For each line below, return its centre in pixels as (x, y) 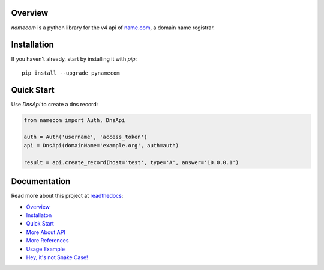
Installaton (39, 215)
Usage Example (46, 249)
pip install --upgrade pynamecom (71, 73)
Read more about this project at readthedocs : (67, 196)
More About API (46, 232)
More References (47, 241)
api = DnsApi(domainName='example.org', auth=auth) (101, 145)
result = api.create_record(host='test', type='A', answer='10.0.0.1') (131, 162)
